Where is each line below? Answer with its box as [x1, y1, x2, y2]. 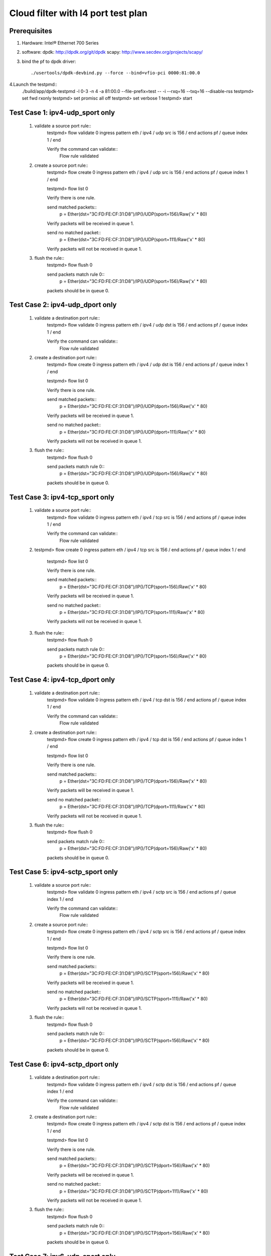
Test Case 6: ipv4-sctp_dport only [9, 1060, 119, 1069]
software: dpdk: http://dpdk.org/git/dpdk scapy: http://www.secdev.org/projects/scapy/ [22, 49, 203, 55]
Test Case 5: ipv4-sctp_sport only [9, 868, 118, 876]
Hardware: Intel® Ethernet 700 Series [22, 40, 99, 46]
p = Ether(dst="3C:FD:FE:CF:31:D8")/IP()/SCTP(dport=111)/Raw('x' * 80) [59, 1188, 208, 1194]
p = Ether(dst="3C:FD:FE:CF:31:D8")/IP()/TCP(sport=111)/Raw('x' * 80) [59, 609, 205, 615]
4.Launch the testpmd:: [9, 81, 58, 87]
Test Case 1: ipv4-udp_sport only [9, 109, 115, 117]
